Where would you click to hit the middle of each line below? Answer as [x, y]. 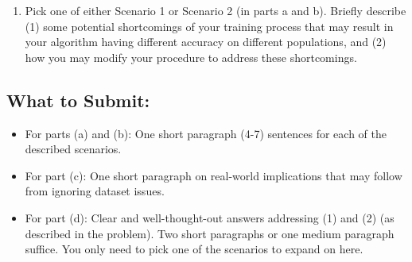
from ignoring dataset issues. [95, 191]
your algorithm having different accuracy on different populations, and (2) [206, 42]
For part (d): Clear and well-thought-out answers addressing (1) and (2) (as [210, 217]
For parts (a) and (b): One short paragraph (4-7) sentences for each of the [206, 133]
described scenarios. [73, 149]
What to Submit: [78, 100]
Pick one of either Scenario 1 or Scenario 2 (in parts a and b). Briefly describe [216, 10]
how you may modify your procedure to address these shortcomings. [191, 57]
